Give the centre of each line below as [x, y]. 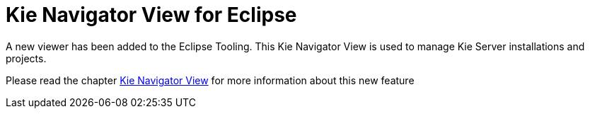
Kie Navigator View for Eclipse [151, 15]
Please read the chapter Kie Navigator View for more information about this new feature [210, 80]
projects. [26, 58]
